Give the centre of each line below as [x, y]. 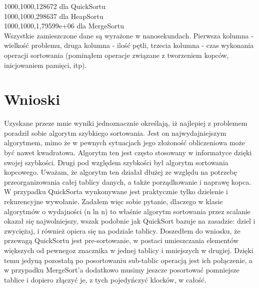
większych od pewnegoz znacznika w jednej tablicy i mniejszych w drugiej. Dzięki [129, 250]
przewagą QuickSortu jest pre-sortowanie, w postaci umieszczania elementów [121, 240]
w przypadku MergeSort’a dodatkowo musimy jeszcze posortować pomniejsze [122, 270]
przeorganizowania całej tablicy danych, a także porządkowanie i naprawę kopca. [128, 181]
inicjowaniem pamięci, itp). [45, 65]
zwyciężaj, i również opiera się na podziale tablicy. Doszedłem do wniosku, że [122, 230]
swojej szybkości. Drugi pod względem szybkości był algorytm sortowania [116, 162]
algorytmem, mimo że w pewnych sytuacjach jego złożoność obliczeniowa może [124, 143]
